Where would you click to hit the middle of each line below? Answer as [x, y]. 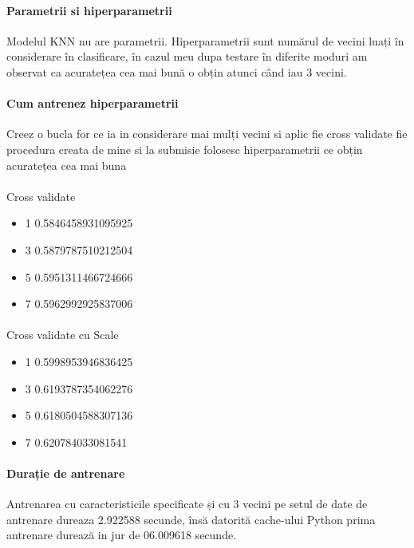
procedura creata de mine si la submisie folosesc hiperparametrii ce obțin [185, 149]
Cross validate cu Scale [63, 335]
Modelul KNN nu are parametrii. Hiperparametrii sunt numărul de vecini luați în [205, 40]
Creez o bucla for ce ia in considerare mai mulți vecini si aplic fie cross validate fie [207, 134]
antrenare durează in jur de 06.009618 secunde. [122, 535]
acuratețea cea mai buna [67, 165]
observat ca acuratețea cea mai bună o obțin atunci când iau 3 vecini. [177, 71]
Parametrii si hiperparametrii [89, 10]
